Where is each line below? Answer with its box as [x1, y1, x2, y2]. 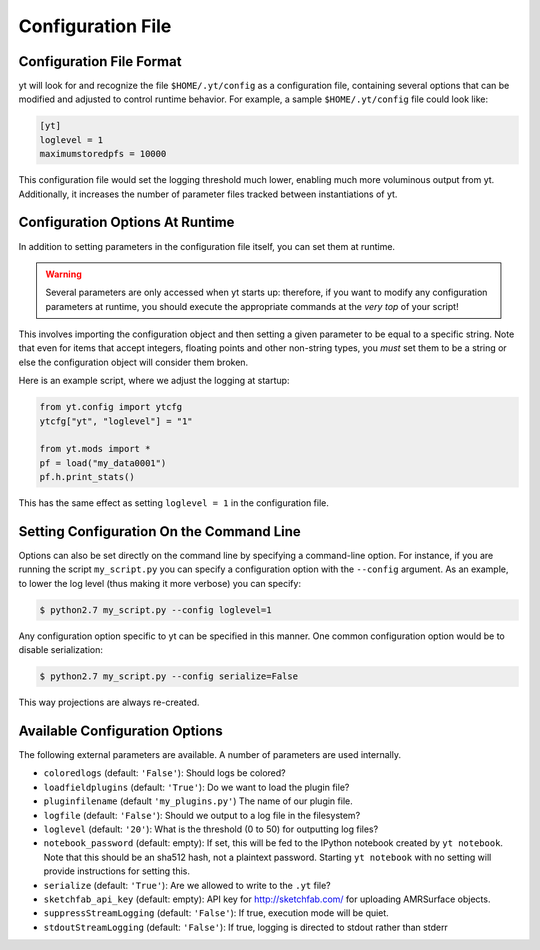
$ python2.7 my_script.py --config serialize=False [39, 671, 299, 682]
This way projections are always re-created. [18, 696, 200, 709]
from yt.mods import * [39, 443, 151, 455]
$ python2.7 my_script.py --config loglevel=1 [39, 604, 272, 615]
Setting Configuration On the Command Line [18, 523, 302, 540]
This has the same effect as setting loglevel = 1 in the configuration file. [18, 497, 330, 509]
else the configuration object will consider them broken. [18, 356, 249, 368]
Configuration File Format [18, 53, 182, 70]
